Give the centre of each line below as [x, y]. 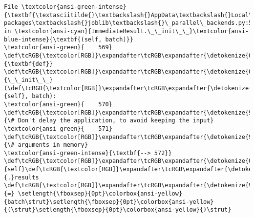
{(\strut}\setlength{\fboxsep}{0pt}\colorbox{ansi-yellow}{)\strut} [118, 210]
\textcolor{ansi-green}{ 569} [58, 48]
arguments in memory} [53, 145]
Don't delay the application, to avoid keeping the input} [116, 121]
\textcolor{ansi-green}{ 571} [58, 128]
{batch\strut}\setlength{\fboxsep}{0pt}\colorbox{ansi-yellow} [109, 202]
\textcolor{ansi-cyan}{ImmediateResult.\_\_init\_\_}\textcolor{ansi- [132, 31]
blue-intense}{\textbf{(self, [53, 39]
